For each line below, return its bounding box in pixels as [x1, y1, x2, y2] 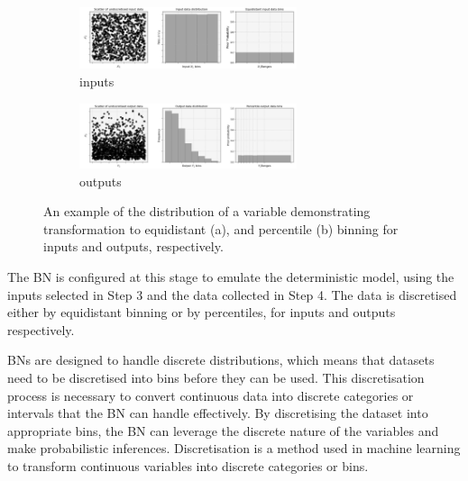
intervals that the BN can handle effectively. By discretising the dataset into [7, 404, 428, 422]
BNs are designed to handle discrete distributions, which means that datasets [7, 350, 435, 369]
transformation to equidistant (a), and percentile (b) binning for [43, 219, 399, 238]
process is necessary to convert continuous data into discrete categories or [7, 386, 414, 404]
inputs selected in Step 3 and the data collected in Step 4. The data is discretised [7, 285, 457, 304]
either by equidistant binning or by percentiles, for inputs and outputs [7, 303, 396, 322]
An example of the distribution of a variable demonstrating [43, 202, 371, 221]
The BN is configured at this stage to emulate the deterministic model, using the [7, 268, 454, 286]
